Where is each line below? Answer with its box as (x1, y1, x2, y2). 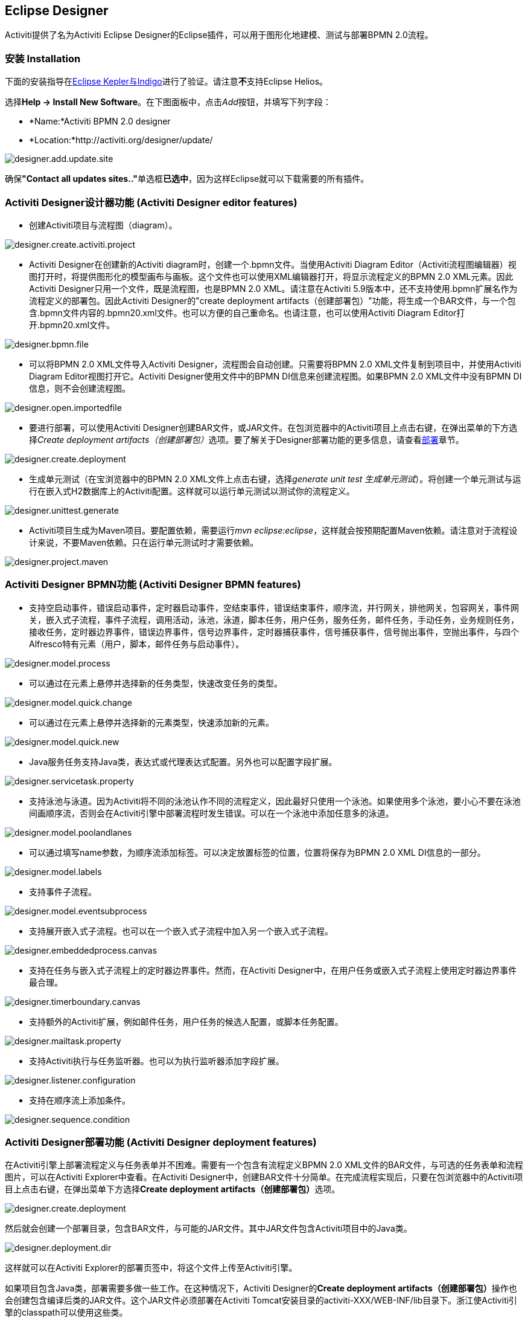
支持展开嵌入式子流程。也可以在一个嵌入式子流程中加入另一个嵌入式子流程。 (29, 925, 333, 936)
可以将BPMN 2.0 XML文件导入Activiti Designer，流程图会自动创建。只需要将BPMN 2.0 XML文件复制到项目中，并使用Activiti (29, 358, 521, 369)
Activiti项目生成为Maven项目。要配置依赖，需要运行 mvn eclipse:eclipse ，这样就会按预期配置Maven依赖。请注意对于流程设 (29, 525, 518, 535)
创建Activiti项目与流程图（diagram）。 (29, 219, 177, 230)
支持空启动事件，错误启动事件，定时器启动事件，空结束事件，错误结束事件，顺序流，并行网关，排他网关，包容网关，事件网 (29, 602, 519, 613)
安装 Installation (5, 52, 81, 65)
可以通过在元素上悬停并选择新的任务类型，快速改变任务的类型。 (29, 677, 282, 688)
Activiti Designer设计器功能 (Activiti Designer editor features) (5, 196, 297, 208)
